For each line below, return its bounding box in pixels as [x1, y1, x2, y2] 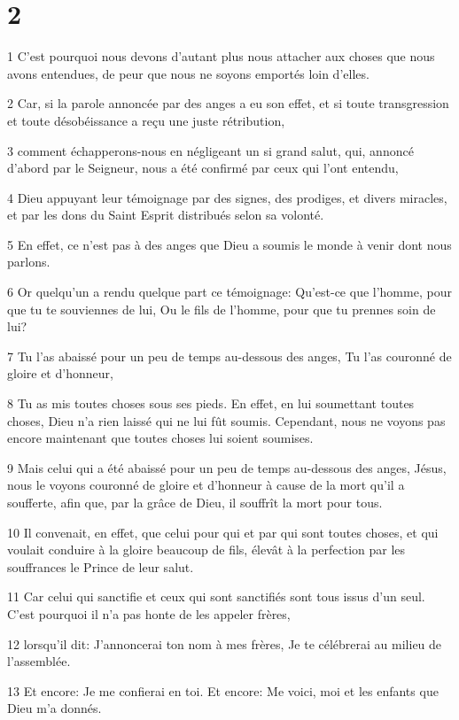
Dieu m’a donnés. [7, 699, 102, 717]
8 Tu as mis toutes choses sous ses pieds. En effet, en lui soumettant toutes [7, 394, 415, 413]
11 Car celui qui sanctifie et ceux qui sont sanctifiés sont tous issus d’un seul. [7, 587, 425, 606]
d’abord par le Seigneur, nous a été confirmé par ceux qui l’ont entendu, [7, 159, 399, 177]
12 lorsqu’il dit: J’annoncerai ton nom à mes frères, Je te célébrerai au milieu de [7, 634, 442, 653]
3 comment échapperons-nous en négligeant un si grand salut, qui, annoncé [7, 141, 414, 159]
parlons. [7, 252, 51, 271]
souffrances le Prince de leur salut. [7, 557, 194, 576]
